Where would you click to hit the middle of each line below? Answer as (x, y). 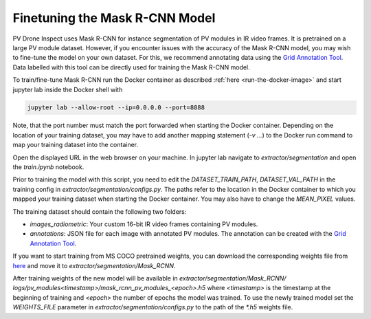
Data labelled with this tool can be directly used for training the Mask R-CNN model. (131, 67)
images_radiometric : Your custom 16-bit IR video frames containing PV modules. (144, 224)
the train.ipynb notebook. (48, 167)
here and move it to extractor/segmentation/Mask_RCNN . (94, 265)
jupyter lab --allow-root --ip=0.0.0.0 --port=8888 (116, 108)
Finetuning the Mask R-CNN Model (114, 18)
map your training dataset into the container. (76, 145)
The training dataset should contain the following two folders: (100, 211)
